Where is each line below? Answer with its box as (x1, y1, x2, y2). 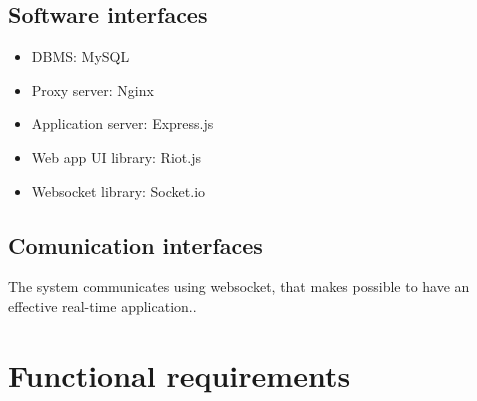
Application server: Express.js (31, 113, 214, 134)
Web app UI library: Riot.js (31, 146, 201, 167)
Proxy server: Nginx (31, 79, 154, 100)
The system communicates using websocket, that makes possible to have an (8, 276, 470, 297)
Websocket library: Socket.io (31, 180, 206, 201)
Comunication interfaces (8, 229, 263, 260)
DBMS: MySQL (31, 46, 130, 67)
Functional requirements (8, 354, 351, 395)
